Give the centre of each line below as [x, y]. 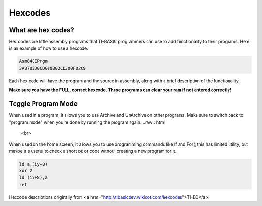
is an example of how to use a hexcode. [49, 48]
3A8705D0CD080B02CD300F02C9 [52, 68]
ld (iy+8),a [33, 178]
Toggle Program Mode [43, 104]
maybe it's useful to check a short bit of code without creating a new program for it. [93, 151]
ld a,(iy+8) [33, 164]
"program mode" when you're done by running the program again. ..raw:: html [87, 122]
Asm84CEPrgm [33, 61]
